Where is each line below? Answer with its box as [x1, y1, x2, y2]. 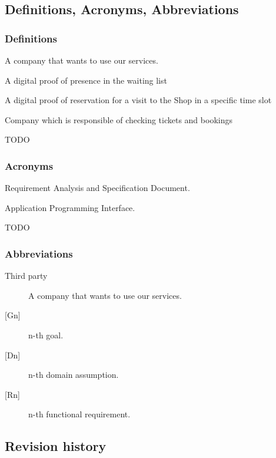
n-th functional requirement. [28, 408, 131, 420]
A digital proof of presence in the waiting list [5, 74, 167, 86]
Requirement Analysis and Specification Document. [5, 182, 190, 194]
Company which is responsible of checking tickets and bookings [5, 113, 232, 126]
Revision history [5, 437, 107, 455]
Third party [5, 269, 48, 282]
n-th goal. [28, 328, 64, 341]
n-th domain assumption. [28, 368, 119, 381]
